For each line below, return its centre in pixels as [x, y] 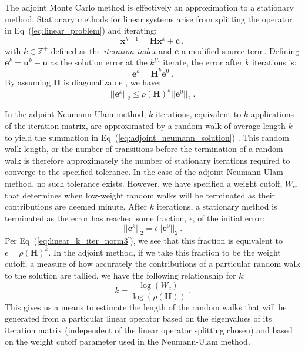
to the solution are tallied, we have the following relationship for [120, 275]
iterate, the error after [203, 62]
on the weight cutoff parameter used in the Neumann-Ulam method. [128, 341]
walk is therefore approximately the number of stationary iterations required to [148, 160]
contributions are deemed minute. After [76, 206]
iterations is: [274, 62]
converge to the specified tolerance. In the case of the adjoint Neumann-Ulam [144, 172]
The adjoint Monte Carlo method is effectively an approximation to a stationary [149, 7]
